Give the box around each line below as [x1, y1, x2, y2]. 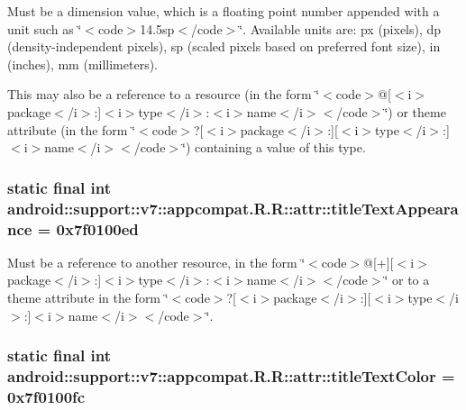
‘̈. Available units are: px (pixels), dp [239, 19, 442, 38]
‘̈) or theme [384, 102, 446, 121]
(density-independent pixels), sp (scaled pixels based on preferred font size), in [7, 37, 441, 56]
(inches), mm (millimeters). [7, 54, 159, 73]
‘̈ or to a [384, 270, 430, 289]
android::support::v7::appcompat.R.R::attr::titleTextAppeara [7, 196, 459, 219]
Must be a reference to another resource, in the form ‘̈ [7, 252, 306, 271]
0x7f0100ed [56, 217, 139, 240]
